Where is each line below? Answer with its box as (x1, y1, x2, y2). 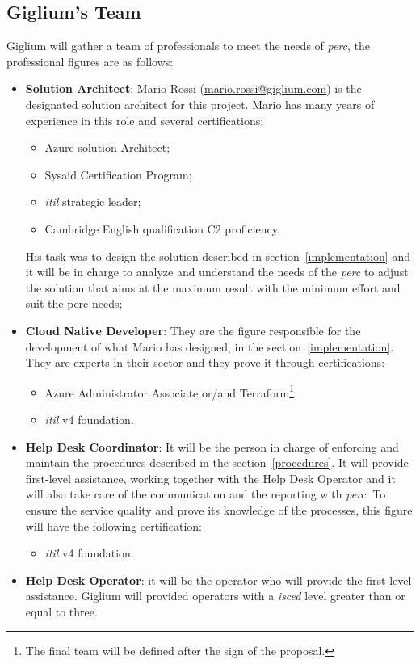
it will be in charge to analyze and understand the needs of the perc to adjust (25, 263, 409, 280)
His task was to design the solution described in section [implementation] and (25, 247, 410, 264)
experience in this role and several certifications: (25, 111, 264, 128)
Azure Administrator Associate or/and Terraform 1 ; (44, 381, 298, 401)
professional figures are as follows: (6, 53, 174, 69)
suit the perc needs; (25, 295, 123, 312)
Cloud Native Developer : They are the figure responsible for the (25, 321, 361, 338)
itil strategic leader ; (44, 193, 141, 210)
